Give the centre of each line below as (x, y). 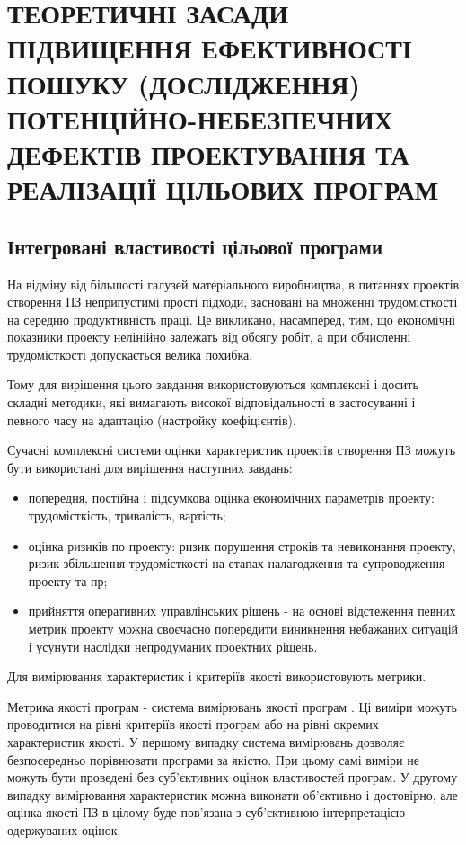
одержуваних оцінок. (64, 829)
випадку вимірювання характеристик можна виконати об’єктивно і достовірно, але (233, 794)
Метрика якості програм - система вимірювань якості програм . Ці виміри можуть (232, 706)
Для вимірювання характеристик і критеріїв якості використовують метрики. (217, 676)
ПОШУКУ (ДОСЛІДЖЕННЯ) (184, 83)
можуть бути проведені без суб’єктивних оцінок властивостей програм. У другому (233, 777)
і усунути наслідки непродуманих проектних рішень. (173, 646)
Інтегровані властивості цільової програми (195, 246)
